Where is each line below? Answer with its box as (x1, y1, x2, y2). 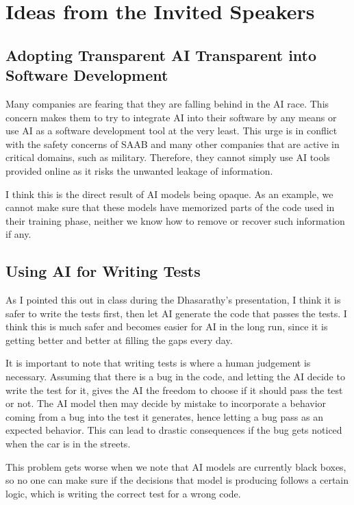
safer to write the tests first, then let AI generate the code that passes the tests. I (5, 306, 347, 320)
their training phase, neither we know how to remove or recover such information (5, 213, 345, 227)
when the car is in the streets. (5, 436, 131, 451)
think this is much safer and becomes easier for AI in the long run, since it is (5, 319, 328, 334)
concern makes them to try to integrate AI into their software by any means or (5, 110, 337, 124)
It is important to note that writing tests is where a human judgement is (5, 356, 311, 370)
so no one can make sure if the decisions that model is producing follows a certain (5, 473, 349, 487)
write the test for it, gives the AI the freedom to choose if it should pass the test (5, 382, 343, 397)
